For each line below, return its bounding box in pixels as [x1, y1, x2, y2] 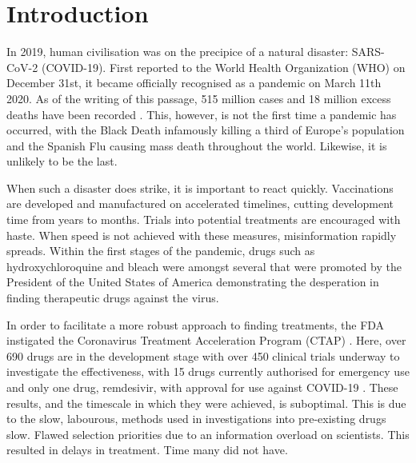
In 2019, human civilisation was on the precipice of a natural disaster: [6, 43, 349, 60]
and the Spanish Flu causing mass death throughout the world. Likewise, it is [6, 137, 387, 154]
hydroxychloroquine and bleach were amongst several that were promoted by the [6, 257, 402, 274]
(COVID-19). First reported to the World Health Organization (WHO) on [41, 58, 406, 75]
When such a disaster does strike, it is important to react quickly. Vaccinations [6, 179, 394, 196]
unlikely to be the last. [6, 153, 118, 170]
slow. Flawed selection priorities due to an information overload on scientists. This [6, 425, 410, 442]
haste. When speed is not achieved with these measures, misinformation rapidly [6, 226, 397, 243]
